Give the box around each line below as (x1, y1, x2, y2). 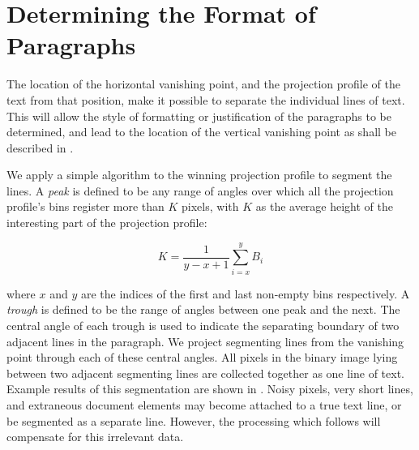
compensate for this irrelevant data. (6, 428, 184, 445)
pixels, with (182, 198, 239, 215)
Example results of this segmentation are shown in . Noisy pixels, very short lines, (6, 380, 413, 397)
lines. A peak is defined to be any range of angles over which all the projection (6, 182, 394, 199)
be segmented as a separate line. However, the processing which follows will (6, 412, 381, 429)
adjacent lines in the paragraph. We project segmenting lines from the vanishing (6, 332, 404, 349)
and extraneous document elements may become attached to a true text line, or (6, 396, 402, 413)
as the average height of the (255, 198, 394, 215)
